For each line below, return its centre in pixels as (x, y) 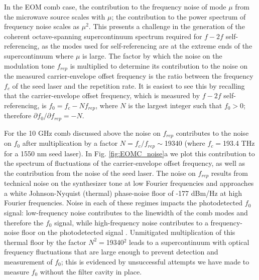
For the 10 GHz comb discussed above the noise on (82, 132)
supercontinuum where (39, 55)
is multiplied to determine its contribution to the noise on (159, 65)
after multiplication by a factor (70, 143)
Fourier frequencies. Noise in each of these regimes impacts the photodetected (123, 203)
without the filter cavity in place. (91, 271)
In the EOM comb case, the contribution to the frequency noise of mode (115, 7)
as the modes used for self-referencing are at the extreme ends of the (147, 46)
